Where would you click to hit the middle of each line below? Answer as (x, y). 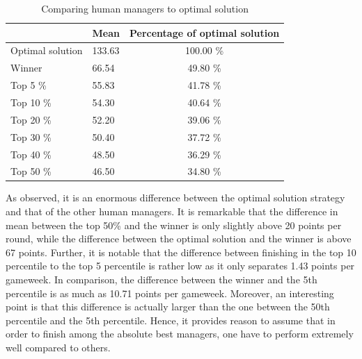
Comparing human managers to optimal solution (145, 8)
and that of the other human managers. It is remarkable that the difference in (172, 211)
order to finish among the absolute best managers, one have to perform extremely (180, 334)
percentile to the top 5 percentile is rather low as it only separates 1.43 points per (180, 266)
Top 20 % (31, 119)
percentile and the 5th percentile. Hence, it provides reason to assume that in (171, 320)
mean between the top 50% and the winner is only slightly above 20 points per (174, 225)
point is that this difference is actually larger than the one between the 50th (168, 307)
